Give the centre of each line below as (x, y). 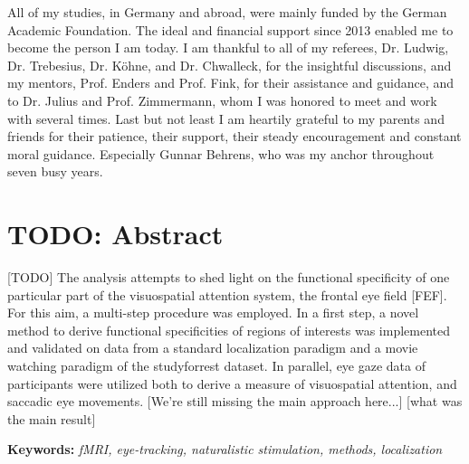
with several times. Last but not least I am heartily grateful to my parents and (226, 118)
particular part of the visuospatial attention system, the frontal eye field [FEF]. (227, 294)
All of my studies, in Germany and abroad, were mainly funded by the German (227, 12)
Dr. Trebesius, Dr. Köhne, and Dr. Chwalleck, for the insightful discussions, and (230, 65)
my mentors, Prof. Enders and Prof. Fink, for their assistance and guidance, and (231, 83)
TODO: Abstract (115, 234)
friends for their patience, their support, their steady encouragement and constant (234, 136)
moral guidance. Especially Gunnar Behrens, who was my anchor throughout (221, 153)
